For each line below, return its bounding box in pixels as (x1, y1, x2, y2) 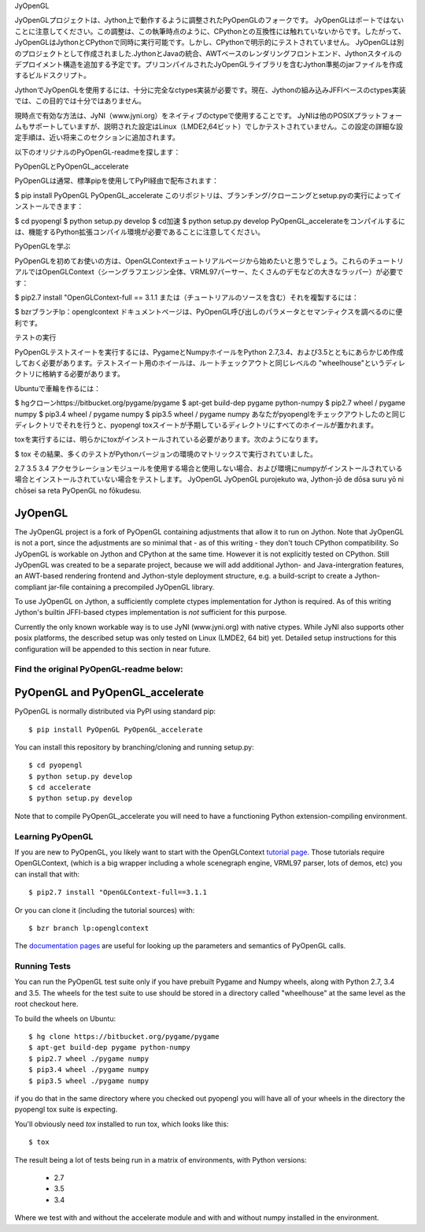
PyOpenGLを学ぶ (14, 241, 71, 251)
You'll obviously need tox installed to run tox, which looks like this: (14, 1119, 229, 1129)
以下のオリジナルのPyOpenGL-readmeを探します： (14, 147, 181, 157)
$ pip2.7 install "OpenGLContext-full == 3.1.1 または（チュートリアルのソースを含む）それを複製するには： (14, 292, 360, 302)
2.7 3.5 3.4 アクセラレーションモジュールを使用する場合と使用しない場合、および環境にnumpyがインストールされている (14, 463, 403, 473)
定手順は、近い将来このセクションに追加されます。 (14, 132, 180, 142)
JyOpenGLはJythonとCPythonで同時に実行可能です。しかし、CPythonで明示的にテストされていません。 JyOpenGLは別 (14, 38, 405, 47)
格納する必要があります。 (42, 369, 125, 378)
